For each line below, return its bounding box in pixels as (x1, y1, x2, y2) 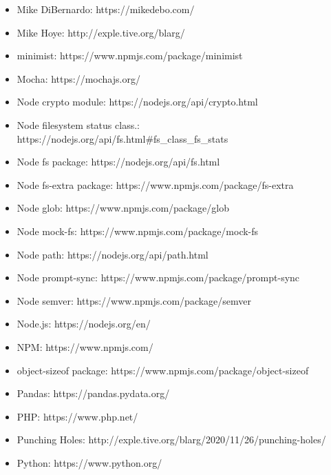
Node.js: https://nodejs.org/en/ (17, 316, 151, 331)
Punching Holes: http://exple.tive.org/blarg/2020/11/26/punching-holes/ (17, 432, 326, 447)
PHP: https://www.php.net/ (17, 409, 138, 423)
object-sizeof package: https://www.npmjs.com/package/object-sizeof (17, 363, 309, 377)
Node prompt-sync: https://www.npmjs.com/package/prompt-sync (17, 270, 300, 285)
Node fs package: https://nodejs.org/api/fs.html (17, 154, 220, 169)
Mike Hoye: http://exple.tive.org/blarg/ (17, 25, 185, 39)
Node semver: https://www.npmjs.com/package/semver (17, 293, 252, 307)
